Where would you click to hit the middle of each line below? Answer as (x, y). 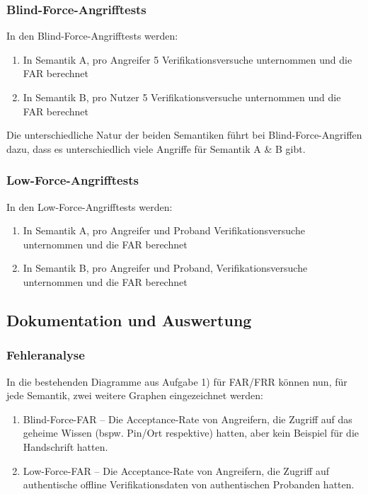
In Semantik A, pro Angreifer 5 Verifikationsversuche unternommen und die (188, 59)
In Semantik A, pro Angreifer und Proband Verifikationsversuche (164, 230)
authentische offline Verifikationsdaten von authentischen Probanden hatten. (189, 484)
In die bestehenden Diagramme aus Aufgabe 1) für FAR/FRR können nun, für (177, 381)
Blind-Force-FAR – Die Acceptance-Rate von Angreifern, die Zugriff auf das (188, 419)
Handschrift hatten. (65, 446)
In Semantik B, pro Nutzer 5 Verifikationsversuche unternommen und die (182, 97)
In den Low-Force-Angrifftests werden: (90, 206)
